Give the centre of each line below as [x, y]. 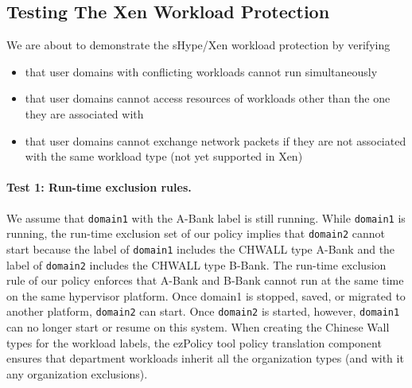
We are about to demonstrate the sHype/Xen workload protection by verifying [198, 45]
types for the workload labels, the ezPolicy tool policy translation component [194, 342]
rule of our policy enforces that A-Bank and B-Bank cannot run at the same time [205, 280]
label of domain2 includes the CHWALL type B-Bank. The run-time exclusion [196, 264]
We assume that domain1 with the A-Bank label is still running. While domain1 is [206, 217]
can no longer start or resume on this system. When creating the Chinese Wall [198, 327]
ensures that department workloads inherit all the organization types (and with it [205, 358]
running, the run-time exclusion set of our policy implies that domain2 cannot [196, 233]
